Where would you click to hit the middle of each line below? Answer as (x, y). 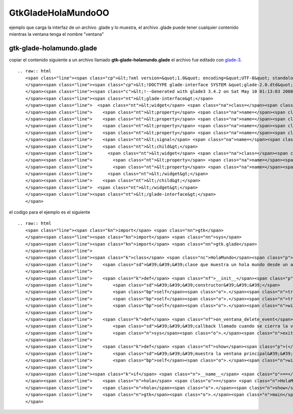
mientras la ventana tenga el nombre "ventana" (57, 34)
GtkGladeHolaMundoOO (59, 13)
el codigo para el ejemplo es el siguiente (50, 212)
